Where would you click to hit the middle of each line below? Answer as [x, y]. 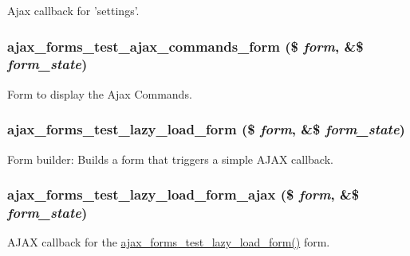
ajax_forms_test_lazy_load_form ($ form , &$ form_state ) [206, 129]
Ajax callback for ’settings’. [73, 10]
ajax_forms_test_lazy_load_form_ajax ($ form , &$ [183, 194]
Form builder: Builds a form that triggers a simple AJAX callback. [170, 159]
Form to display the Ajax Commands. [100, 93]
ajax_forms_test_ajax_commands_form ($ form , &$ [185, 46]
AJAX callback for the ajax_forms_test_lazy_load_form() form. [169, 242]
